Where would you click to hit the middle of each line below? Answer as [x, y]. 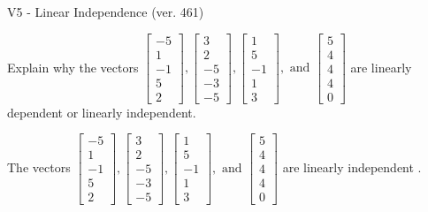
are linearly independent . [352, 167]
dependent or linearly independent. [102, 112]
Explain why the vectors [73, 67]
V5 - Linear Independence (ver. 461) [106, 11]
